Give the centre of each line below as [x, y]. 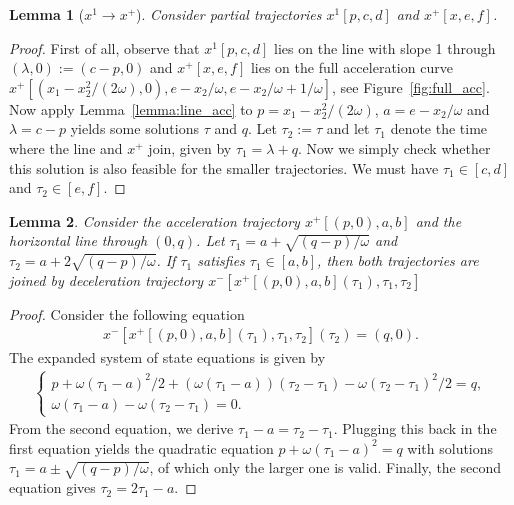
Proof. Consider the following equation [127, 313]
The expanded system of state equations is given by [167, 356]
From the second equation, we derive [121, 428]
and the [438, 220]
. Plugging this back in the [415, 428]
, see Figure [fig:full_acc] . [410, 86]
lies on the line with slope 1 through [385, 47]
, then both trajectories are [398, 260]
